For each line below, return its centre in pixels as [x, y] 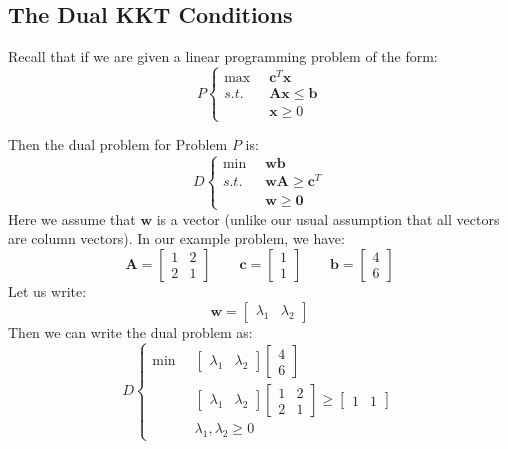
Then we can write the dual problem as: [130, 331]
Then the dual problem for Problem [118, 144]
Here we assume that [72, 218]
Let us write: [47, 290]
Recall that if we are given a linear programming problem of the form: [223, 56]
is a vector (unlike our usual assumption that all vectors [328, 218]
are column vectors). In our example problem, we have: [176, 238]
